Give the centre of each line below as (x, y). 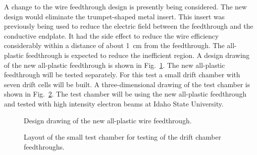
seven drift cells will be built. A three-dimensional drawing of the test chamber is (127, 84)
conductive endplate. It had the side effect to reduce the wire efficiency (111, 35)
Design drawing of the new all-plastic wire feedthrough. (108, 120)
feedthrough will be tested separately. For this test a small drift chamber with (122, 75)
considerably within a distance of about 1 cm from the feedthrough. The (114, 45)
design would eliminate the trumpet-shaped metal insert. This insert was (114, 16)
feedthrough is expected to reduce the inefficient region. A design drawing (138, 55)
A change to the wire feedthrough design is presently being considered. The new (126, 6)
